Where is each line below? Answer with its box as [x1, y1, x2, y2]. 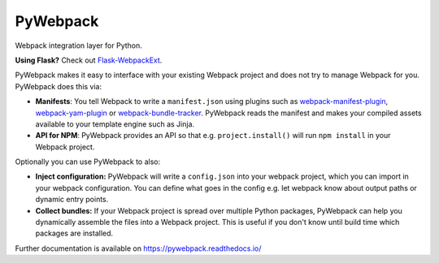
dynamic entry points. [35, 195, 109, 205]
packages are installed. [35, 228, 114, 239]
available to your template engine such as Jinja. [35, 119, 195, 129]
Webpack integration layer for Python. [15, 41, 142, 50]
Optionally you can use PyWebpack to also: [15, 157, 161, 166]
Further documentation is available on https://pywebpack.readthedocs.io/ [15, 244, 262, 253]
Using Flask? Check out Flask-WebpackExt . [15, 55, 163, 65]
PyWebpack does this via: [15, 81, 102, 91]
